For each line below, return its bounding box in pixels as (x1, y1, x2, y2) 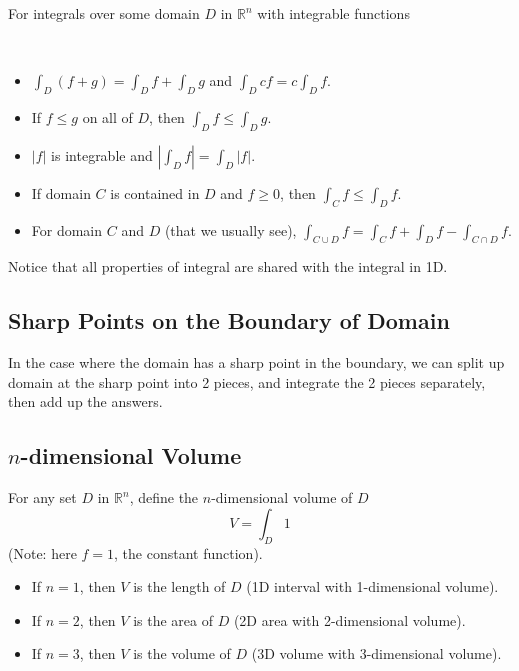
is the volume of (133, 643, 231, 664)
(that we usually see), (164, 219, 297, 240)
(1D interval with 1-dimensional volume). (246, 576, 499, 597)
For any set (8, 487, 77, 508)
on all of (82, 106, 133, 127)
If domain (31, 182, 91, 203)
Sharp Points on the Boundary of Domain (8, 305, 450, 336)
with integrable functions (257, 3, 410, 23)
